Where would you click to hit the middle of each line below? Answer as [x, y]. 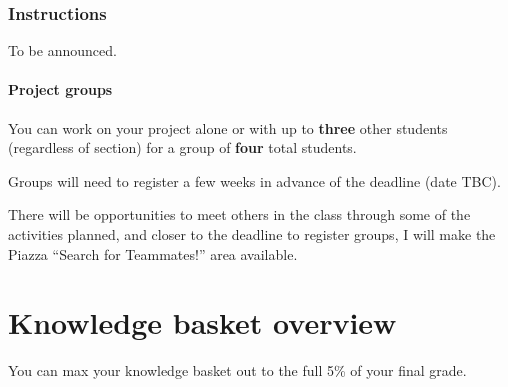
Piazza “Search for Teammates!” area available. [153, 253]
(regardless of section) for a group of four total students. [182, 147]
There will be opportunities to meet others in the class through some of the [239, 214]
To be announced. [62, 50]
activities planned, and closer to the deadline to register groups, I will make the [252, 233]
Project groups [60, 89]
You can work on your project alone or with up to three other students [228, 127]
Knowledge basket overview [202, 322]
